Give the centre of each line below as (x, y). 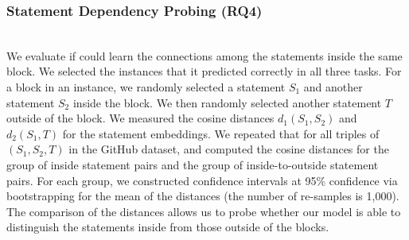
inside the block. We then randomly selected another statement (227, 102)
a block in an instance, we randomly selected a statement (146, 87)
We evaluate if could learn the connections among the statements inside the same (204, 55)
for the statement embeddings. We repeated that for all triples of (221, 133)
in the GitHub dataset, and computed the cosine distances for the (229, 149)
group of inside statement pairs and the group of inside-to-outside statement (193, 164)
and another (333, 87)
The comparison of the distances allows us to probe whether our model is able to (204, 211)
